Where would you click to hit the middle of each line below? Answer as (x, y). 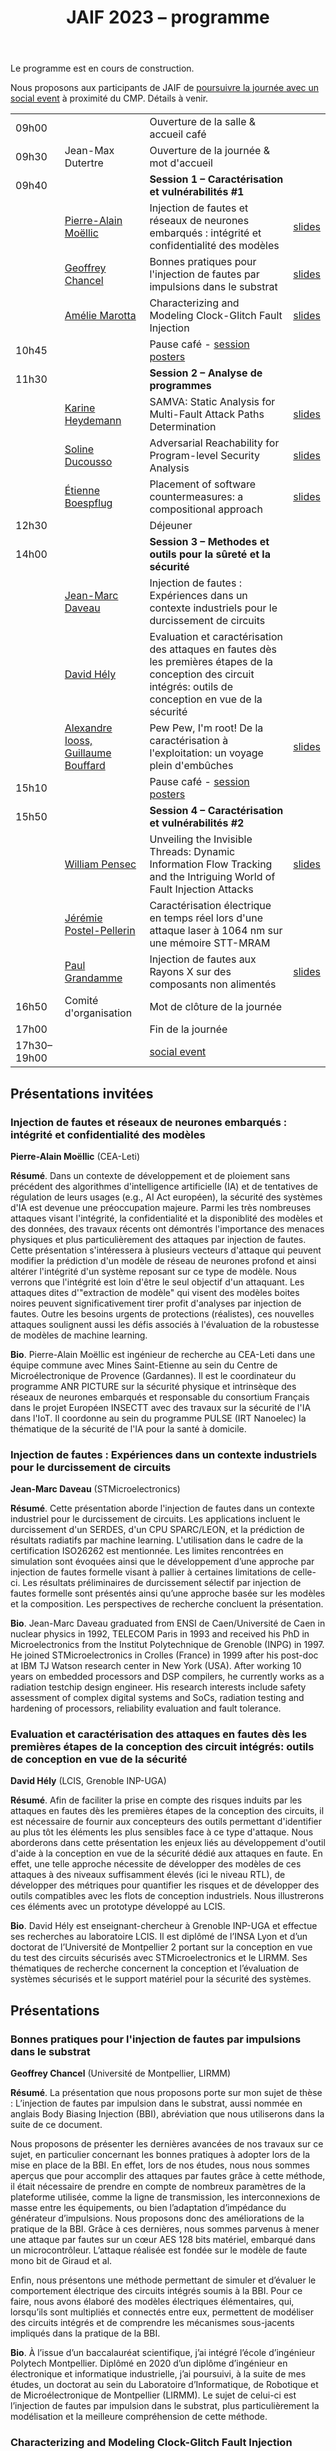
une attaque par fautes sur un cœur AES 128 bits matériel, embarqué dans (163, 2240)
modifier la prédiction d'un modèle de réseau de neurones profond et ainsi (163, 1260)
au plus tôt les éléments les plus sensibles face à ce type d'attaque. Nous (162, 1832)
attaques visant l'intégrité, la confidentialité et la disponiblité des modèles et (166, 1218)
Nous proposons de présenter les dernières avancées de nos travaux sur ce (167, 2144)
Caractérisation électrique (210, 906)
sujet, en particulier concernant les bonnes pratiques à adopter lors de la (160, 2155)
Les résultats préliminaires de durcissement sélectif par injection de (162, 1583)
